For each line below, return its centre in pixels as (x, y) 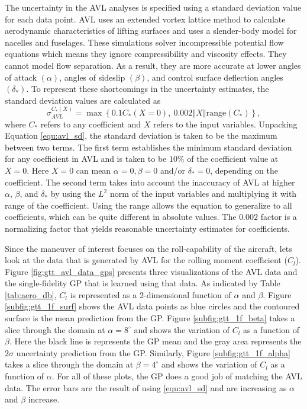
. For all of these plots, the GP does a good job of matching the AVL (177, 376)
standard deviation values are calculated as (83, 100)
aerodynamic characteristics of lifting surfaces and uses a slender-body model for (151, 31)
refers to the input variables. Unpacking (225, 124)
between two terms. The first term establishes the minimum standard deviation (148, 147)
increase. (44, 399)
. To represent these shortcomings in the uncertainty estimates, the (148, 89)
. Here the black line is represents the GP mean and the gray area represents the (155, 341)
